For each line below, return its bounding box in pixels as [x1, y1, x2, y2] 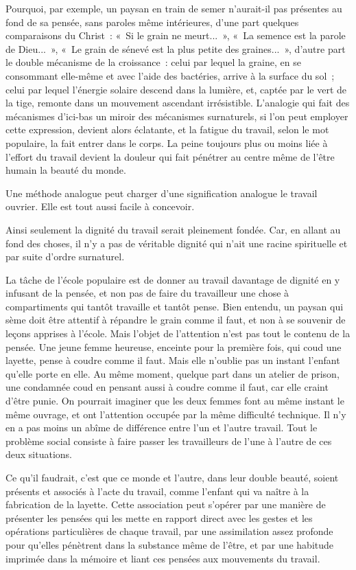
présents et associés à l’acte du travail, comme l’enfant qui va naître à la [5, 483, 309, 498]
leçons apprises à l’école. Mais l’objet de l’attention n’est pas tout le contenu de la [5, 326, 351, 341]
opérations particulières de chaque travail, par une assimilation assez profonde [5, 524, 333, 538]
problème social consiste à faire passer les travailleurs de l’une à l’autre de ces [5, 433, 332, 448]
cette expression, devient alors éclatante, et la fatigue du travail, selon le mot [5, 122, 329, 137]
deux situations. [5, 447, 73, 461]
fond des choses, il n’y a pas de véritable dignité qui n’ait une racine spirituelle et [5, 236, 348, 250]
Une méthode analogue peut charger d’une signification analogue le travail [5, 185, 318, 200]
